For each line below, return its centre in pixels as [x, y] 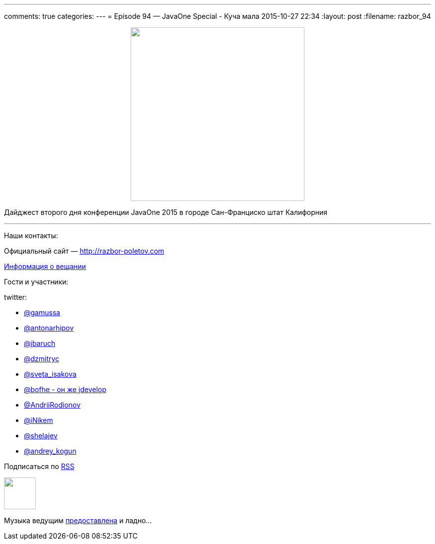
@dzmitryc [42, 359]
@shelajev [41, 436]
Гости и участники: [36, 282]
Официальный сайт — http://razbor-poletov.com [84, 251]
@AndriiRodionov [52, 405]
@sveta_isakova [50, 374]
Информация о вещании [45, 266]
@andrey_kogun [50, 451]
